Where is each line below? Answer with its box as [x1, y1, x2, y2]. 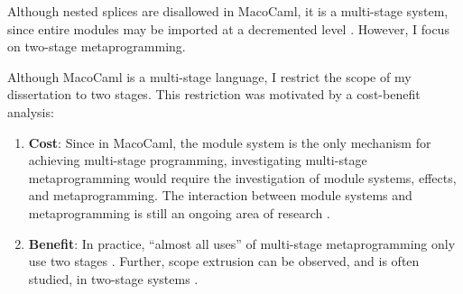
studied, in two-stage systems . [28, 269, 199, 288]
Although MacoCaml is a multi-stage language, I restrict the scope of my [7, 67, 412, 86]
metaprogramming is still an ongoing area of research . [28, 203, 330, 222]
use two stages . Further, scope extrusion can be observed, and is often [28, 252, 420, 271]
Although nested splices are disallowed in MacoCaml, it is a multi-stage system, [7, 2, 449, 20]
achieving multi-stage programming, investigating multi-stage [28, 151, 367, 170]
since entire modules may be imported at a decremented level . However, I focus [7, 19, 449, 38]
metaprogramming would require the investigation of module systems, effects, [28, 168, 457, 187]
